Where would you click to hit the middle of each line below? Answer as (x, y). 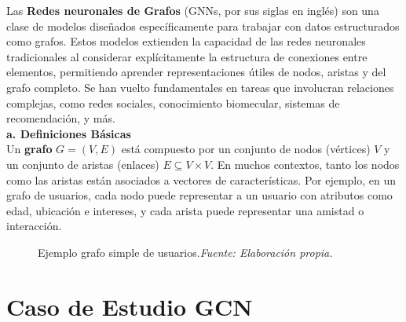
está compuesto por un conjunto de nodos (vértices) (246, 149)
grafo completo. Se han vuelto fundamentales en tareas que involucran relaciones (200, 87)
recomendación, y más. (61, 118)
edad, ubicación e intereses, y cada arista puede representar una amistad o (185, 210)
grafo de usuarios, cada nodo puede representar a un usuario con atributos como (199, 195)
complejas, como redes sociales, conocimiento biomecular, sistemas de (173, 102)
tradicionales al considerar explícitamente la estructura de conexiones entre (187, 56)
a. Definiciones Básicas (69, 133)
